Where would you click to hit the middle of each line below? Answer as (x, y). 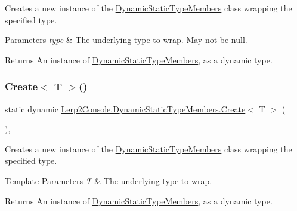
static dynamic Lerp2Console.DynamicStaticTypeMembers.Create (125, 108)
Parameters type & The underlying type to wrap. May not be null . (126, 40)
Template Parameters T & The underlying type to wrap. (109, 180)
